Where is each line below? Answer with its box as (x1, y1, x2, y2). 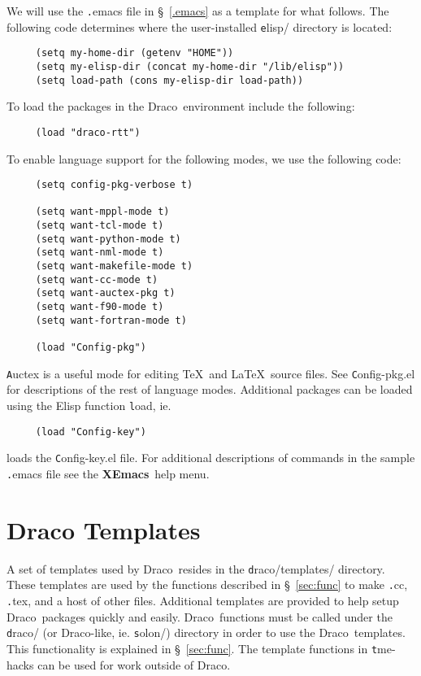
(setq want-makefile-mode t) (35, 260, 193, 273)
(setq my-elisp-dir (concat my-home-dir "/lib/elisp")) (35, 60, 345, 72)
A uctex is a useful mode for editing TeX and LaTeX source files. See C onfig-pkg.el (7, 364, 415, 382)
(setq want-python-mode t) (35, 233, 181, 245)
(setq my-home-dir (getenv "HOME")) (35, 47, 234, 59)
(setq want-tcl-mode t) (35, 220, 164, 232)
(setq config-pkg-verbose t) (35, 179, 193, 191)
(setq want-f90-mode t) (35, 301, 164, 313)
